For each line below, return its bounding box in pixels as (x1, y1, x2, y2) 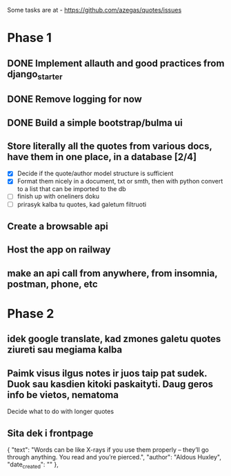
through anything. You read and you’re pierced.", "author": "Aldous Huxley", (7, 453, 222, 461)
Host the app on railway (7, 244, 111, 256)
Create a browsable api (7, 221, 108, 232)
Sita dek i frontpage (7, 427, 94, 439)
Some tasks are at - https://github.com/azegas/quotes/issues (7, 6, 182, 14)
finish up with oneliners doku (17, 192, 100, 201)
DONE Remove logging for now (7, 93, 143, 106)
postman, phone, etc (7, 278, 98, 290)
